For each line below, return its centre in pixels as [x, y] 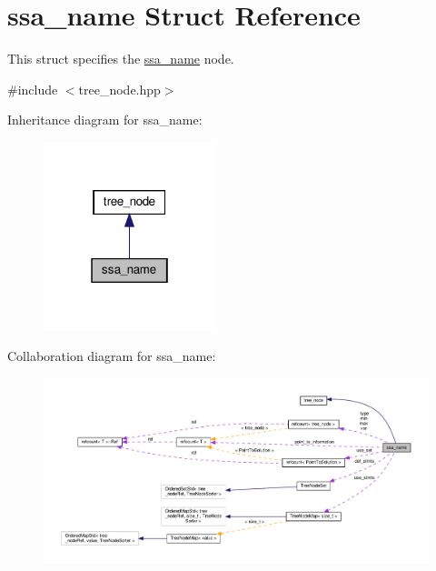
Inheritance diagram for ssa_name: [105, 120]
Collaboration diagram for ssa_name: [112, 356]
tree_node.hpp [119, 89]
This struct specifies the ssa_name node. [121, 59]
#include [33, 89]
